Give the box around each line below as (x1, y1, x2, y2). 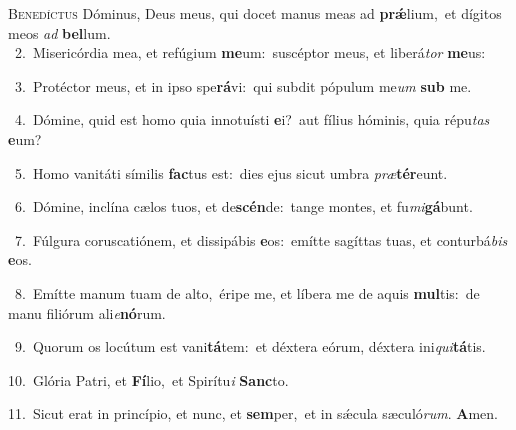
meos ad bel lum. (8, 22, 111, 43)
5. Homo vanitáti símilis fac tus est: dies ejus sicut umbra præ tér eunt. (14, 162, 448, 183)
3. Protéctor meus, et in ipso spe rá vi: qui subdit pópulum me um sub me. (14, 75, 472, 96)
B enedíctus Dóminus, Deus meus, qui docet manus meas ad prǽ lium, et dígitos (8, 3, 502, 23)
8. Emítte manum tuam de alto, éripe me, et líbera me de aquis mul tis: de (14, 282, 480, 303)
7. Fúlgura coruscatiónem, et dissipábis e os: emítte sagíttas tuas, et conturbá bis (14, 229, 508, 250)
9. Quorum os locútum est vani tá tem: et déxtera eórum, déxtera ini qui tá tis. (14, 336, 486, 357)
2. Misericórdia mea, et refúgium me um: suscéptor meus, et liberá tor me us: (14, 42, 486, 63)
